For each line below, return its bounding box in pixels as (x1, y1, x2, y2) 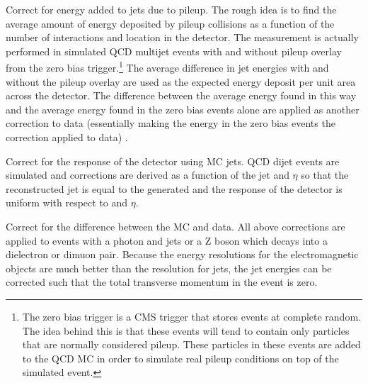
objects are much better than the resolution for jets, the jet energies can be (6, 260, 332, 275)
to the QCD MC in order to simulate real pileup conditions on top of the (22, 350, 339, 365)
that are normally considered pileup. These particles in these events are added (22, 337, 361, 352)
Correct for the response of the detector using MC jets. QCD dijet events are (6, 153, 340, 168)
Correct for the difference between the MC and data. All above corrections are (6, 218, 345, 233)
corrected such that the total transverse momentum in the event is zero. (6, 274, 318, 289)
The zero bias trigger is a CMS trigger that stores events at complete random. (22, 309, 361, 323)
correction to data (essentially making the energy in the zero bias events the (6, 116, 335, 131)
